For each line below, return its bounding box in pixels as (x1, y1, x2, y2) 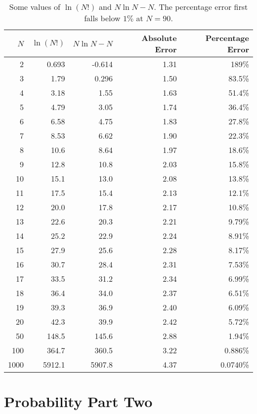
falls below (84, 12, 121, 24)
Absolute (141, 32, 177, 43)
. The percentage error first (154, 1, 248, 12)
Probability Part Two (4, 391, 153, 412)
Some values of (9, 1, 60, 12)
